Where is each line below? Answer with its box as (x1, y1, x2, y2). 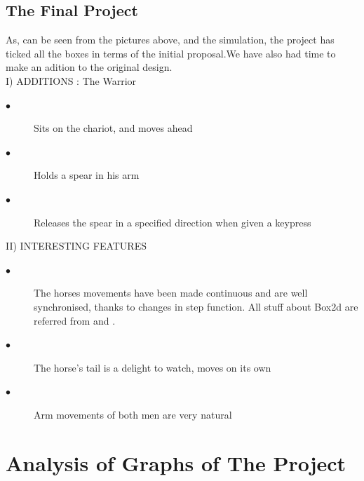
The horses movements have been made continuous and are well (34, 285, 308, 300)
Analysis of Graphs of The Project (6, 448, 346, 477)
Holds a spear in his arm (34, 168, 140, 182)
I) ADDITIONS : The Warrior (6, 73, 137, 88)
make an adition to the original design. (6, 60, 173, 74)
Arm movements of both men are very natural (34, 407, 232, 421)
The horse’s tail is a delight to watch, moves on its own (34, 360, 271, 374)
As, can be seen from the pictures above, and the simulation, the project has (6, 32, 335, 47)
